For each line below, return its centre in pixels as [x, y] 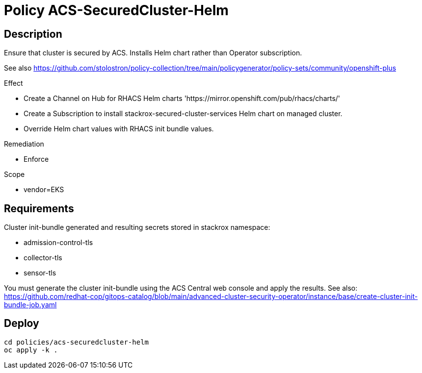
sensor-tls [40, 273]
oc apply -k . [31, 350]
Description [33, 34]
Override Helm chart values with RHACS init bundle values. [119, 129]
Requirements [39, 208]
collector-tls [43, 258]
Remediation [24, 144]
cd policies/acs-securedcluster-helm [77, 342]
